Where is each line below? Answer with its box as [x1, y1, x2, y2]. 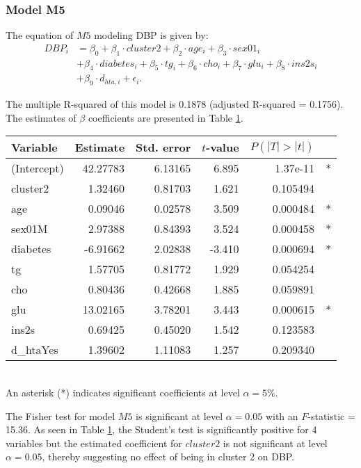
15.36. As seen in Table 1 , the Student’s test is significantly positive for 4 [6, 422, 317, 437]
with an [265, 408, 298, 423]
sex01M [11, 220, 48, 237]
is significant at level [136, 408, 223, 423]
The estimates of [6, 110, 77, 124]
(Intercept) [11, 160, 64, 177]
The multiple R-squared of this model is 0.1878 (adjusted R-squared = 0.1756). [6, 97, 344, 111]
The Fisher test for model [6, 408, 115, 423]
